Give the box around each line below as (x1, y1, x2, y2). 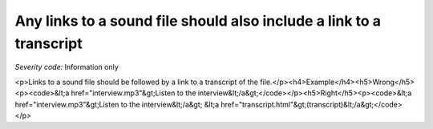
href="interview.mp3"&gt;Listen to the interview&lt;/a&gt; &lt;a (14, 99, 220, 109)
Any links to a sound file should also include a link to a (14, 12, 381, 30)
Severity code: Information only (14, 62, 119, 72)
